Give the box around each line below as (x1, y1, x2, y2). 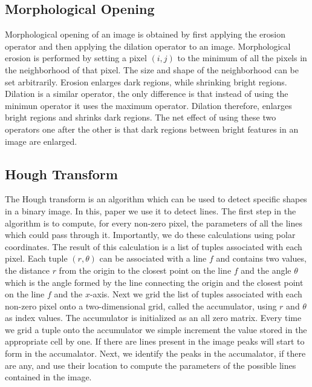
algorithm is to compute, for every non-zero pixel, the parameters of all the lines (5, 216, 303, 229)
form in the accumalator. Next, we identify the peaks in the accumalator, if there (5, 347, 306, 360)
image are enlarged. (5, 134, 77, 147)
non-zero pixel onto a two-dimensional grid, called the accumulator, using (5, 299, 277, 312)
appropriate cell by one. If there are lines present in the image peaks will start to (5, 335, 305, 348)
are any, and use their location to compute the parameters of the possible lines (5, 359, 296, 371)
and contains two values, (216, 252, 307, 265)
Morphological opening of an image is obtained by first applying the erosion (5, 28, 285, 41)
